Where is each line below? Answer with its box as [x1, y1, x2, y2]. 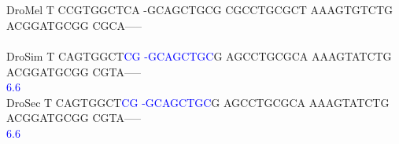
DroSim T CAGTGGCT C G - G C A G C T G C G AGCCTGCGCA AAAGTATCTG [6, 47, 392, 64]
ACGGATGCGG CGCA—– [6, 17, 142, 33]
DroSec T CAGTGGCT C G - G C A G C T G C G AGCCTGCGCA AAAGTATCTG [6, 94, 390, 110]
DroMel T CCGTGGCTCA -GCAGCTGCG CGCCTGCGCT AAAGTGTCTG [6, 2, 393, 18]
